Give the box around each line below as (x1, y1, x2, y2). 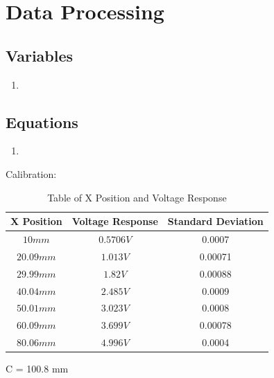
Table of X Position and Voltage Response (47, 190, 227, 204)
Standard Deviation (167, 214, 264, 228)
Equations (6, 111, 78, 132)
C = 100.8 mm (6, 361, 69, 376)
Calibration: (6, 166, 57, 181)
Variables (6, 44, 74, 66)
